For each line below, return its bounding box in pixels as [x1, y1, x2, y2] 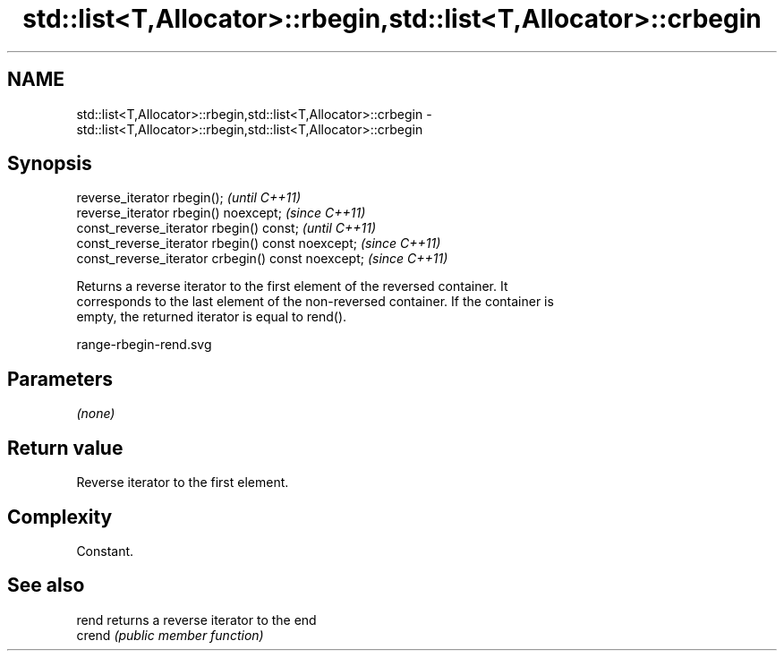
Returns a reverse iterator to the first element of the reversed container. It [76, 278, 508, 295]
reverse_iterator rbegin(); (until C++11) [76, 190, 302, 206]
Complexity [7, 505, 113, 528]
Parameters [7, 367, 113, 390]
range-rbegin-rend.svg [76, 337, 212, 353]
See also [7, 574, 85, 597]
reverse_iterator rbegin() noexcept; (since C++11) [76, 205, 366, 221]
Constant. [76, 543, 134, 559]
